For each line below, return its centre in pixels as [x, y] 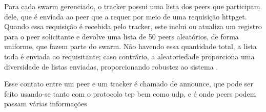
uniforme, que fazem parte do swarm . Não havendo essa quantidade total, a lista [130, 46]
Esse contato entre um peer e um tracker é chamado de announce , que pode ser [129, 84]
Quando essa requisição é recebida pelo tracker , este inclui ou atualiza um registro [133, 26]
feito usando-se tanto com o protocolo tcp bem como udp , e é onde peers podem [130, 93]
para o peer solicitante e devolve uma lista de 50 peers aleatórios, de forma [121, 36]
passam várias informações [46, 104]
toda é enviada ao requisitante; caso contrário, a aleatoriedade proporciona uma [129, 56]
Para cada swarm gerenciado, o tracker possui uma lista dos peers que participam [132, 6]
